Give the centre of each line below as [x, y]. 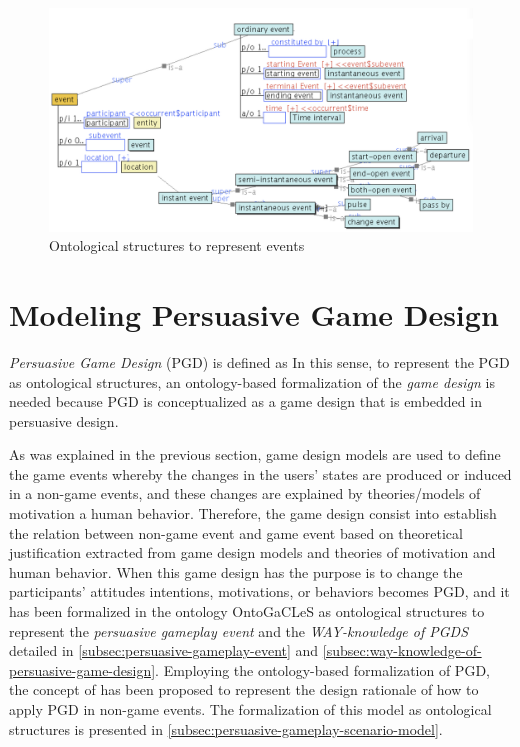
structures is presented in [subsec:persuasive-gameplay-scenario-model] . [226, 728]
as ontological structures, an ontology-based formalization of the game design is [252, 381]
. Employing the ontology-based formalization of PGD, [322, 669]
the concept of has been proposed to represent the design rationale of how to [244, 689]
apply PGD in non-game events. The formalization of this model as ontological [250, 709]
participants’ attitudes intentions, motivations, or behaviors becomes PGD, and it [259, 591]
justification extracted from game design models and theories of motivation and [252, 552]
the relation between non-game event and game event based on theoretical [236, 532]
